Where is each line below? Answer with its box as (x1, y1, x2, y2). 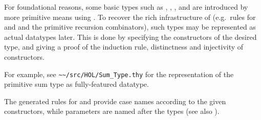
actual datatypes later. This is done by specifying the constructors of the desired (4, 31, 257, 42)
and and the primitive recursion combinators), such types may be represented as (4, 21, 256, 32)
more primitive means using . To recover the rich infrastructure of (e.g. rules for (4, 11, 256, 22)
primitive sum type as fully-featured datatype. (4, 79, 149, 89)
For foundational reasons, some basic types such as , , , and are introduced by (4, 2, 248, 12)
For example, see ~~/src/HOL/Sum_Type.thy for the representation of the (4, 68, 234, 79)
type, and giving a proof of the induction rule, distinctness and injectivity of (4, 41, 244, 52)
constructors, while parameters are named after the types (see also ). (4, 106, 220, 116)
